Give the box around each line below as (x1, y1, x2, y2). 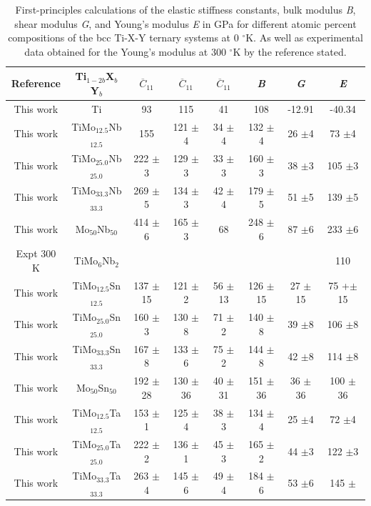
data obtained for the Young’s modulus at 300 (24, 44, 226, 59)
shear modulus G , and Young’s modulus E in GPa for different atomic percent (14, 16, 357, 31)
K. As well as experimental (245, 30, 363, 45)
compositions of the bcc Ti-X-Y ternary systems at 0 (8, 30, 239, 45)
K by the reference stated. (233, 44, 347, 59)
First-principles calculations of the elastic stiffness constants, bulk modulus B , (15, 2, 356, 16)
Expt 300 (16, 246, 56, 261)
